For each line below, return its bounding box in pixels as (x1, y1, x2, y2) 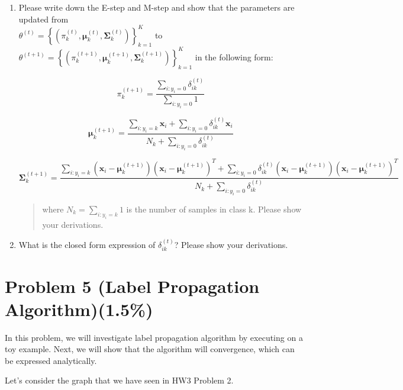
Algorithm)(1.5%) (5, 296, 153, 321)
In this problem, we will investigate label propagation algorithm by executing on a (5, 331, 303, 343)
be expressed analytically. (5, 354, 97, 366)
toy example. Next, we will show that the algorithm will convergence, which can (5, 343, 295, 355)
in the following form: (195, 50, 273, 63)
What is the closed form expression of (18, 238, 156, 250)
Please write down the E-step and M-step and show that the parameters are (18, 1, 295, 13)
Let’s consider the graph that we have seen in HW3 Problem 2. (5, 374, 234, 386)
